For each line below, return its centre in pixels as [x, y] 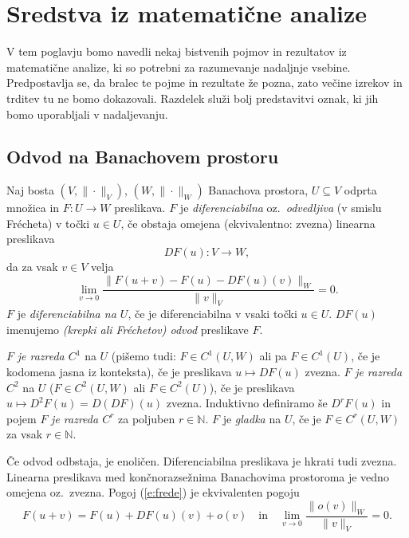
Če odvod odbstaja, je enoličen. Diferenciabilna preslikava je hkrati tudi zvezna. [202, 461]
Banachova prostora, [258, 190]
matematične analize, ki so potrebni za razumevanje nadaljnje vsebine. [179, 67]
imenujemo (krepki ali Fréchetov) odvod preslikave [128, 329]
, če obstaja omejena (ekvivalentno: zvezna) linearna [248, 223]
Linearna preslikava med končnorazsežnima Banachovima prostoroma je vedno [198, 476]
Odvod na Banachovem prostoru [143, 157]
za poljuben [147, 418]
